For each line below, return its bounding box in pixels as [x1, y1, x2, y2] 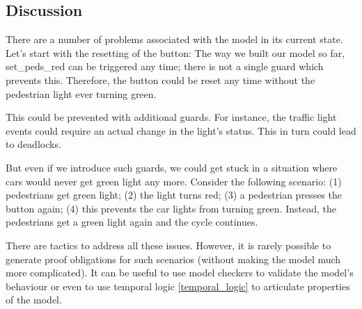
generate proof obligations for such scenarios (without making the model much [6, 251, 341, 266]
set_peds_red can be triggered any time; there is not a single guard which [6, 59, 324, 74]
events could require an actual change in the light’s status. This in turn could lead [6, 123, 356, 137]
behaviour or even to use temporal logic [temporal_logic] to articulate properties [6, 278, 350, 293]
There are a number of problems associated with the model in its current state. [6, 32, 343, 47]
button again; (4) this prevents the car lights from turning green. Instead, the [6, 201, 336, 215]
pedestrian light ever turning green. [6, 86, 157, 101]
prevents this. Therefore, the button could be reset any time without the [6, 72, 315, 87]
